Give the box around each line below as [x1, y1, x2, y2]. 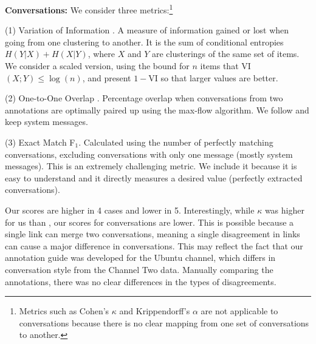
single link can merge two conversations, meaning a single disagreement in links [5, 228, 300, 240]
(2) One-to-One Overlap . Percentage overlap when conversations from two [5, 92, 283, 104]
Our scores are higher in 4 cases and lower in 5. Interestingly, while [5, 203, 255, 216]
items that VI [200, 59, 251, 72]
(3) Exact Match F [5, 136, 75, 148]
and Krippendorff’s [119, 305, 190, 317]
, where [88, 47, 115, 60]
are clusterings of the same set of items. [151, 47, 300, 60]
